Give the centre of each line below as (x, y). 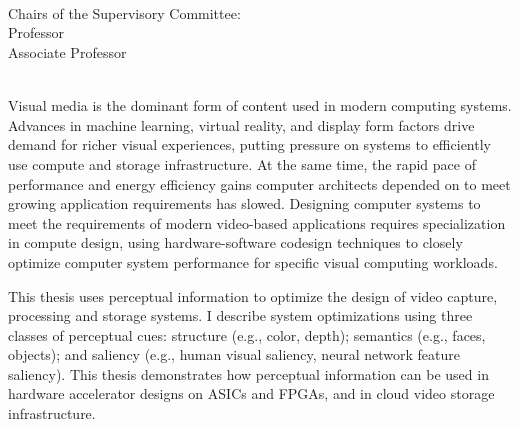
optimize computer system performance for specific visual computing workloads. (253, 261)
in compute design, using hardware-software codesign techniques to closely (235, 242)
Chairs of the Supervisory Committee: (124, 12)
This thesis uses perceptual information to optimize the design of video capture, (253, 295)
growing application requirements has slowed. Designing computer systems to (244, 203)
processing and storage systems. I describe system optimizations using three (240, 315)
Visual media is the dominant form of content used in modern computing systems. (260, 105)
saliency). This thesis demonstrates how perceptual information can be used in (248, 373)
